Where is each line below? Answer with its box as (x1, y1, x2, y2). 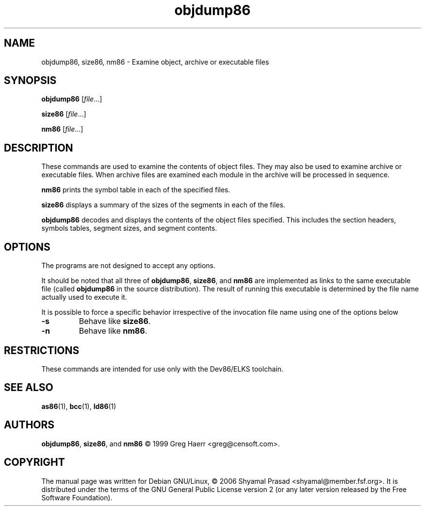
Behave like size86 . (79, 316, 151, 326)
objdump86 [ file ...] (41, 95, 102, 103)
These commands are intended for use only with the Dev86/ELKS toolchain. (41, 364, 283, 373)
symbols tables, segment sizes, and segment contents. (41, 224, 217, 233)
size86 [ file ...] (41, 110, 86, 119)
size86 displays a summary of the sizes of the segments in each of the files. (41, 201, 285, 209)
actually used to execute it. (41, 293, 127, 302)
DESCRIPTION (4, 141, 73, 154)
